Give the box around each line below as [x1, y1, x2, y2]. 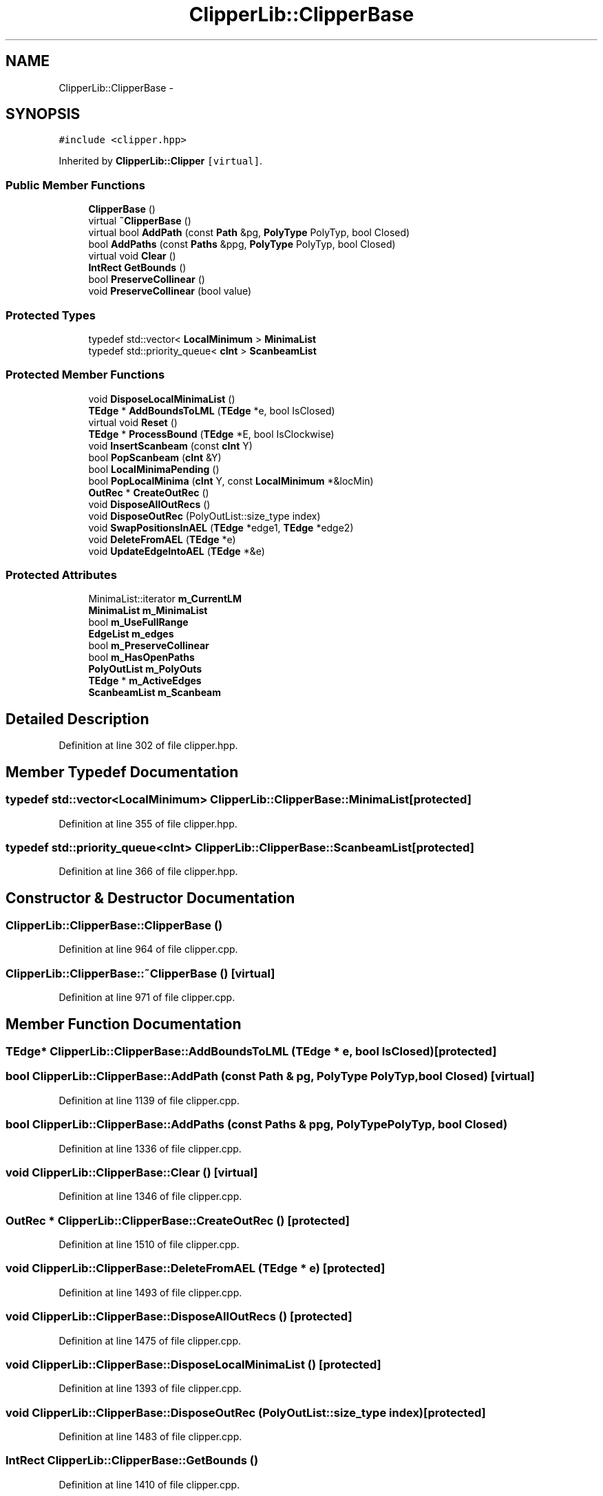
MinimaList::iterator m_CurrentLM [88, 593, 242, 605]
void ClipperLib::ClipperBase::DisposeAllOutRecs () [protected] [6, 1309, 352, 1324]
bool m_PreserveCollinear [88, 640, 209, 652]
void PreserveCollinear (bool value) [88, 285, 252, 297]
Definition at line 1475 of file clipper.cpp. [59, 1334, 242, 1347]
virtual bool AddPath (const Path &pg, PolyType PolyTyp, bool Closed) [88, 226, 410, 239]
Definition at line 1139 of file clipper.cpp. [59, 1094, 240, 1106]
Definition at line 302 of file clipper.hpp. [59, 739, 238, 752]
